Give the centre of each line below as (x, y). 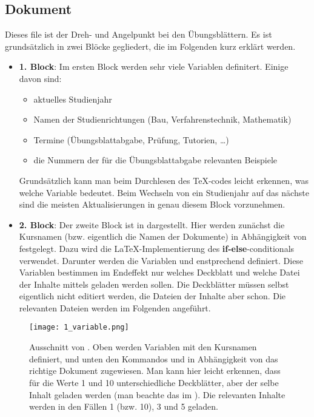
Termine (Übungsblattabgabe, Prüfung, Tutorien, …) (131, 139)
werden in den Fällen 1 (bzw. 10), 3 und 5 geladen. (124, 406)
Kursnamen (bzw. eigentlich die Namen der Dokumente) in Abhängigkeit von (163, 236)
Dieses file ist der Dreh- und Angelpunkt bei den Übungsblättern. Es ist (139, 34)
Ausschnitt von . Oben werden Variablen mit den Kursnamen (143, 347)
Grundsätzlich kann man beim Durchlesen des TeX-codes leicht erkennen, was (164, 180)
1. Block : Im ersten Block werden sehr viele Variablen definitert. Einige (154, 66)
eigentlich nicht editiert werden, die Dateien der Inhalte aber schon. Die (152, 296)
